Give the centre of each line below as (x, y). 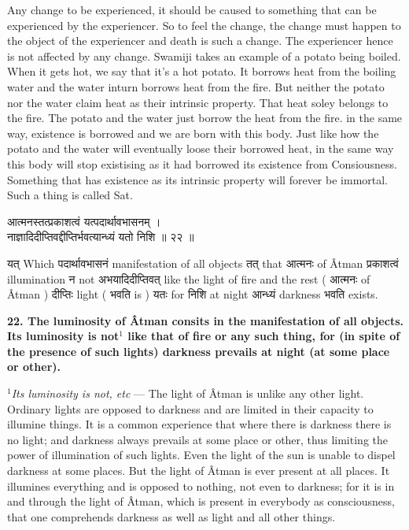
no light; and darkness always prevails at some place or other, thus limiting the (197, 439)
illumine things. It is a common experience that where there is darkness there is (199, 424)
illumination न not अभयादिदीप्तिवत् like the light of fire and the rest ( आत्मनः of (189, 278)
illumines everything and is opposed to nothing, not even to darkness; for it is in (201, 486)
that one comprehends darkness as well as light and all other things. (171, 516)
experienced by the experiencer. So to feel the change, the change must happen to (204, 25)
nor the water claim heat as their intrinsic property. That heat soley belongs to (198, 102)
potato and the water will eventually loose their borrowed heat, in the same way (201, 148)
